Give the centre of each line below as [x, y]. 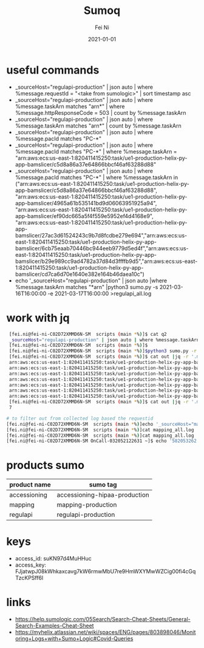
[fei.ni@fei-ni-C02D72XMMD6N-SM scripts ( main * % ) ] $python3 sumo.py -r [103, 351]
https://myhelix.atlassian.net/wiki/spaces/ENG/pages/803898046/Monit [105, 632]
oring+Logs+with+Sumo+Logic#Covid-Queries [74, 639]
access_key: [31, 565]
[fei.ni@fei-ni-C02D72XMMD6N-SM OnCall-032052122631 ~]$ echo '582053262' [103, 441]
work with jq [38, 318]
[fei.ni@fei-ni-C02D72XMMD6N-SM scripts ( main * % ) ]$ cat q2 [88, 334]
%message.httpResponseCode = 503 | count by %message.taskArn [100, 112]
